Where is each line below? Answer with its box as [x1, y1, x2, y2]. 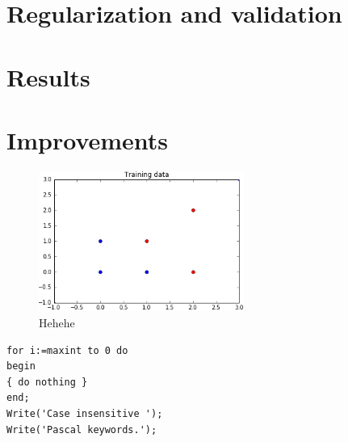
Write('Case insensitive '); [6, 407, 163, 419]
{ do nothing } [6, 376, 88, 388]
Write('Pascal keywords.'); [6, 423, 157, 436]
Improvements [6, 123, 169, 156]
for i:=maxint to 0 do [6, 344, 128, 356]
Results [6, 60, 90, 93]
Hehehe [39, 314, 75, 330]
